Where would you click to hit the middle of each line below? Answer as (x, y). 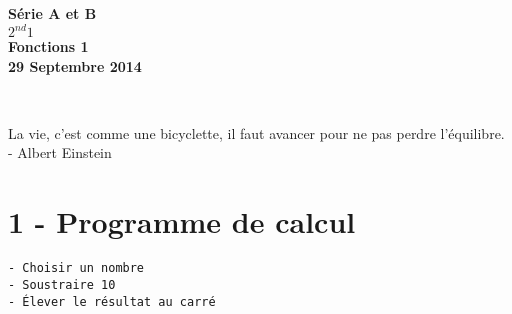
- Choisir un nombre (76, 268)
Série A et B (52, 13)
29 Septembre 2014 (75, 65)
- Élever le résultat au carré (112, 301)
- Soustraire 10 (62, 284)
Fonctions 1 (48, 46)
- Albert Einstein (60, 152)
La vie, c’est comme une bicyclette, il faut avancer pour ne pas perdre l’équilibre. (256, 132)
